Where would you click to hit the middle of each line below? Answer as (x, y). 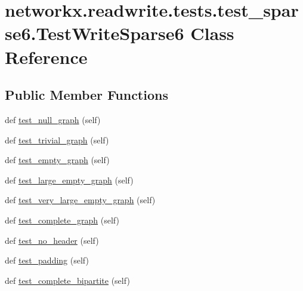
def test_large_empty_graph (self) (69, 180)
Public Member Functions (86, 95)
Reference (46, 56)
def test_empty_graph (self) (57, 160)
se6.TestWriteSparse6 (95, 33)
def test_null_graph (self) (53, 119)
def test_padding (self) (47, 260)
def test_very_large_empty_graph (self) (80, 200)
